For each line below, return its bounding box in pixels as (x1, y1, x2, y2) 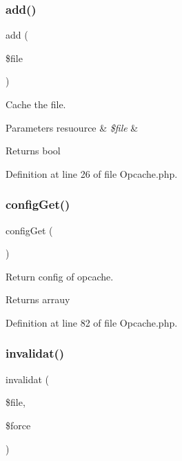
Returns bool (6, 143, 61, 158)
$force (6, 418, 31, 432)
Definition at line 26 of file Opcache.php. (6, 166, 178, 181)
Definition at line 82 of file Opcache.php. (6, 315, 178, 329)
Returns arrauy (6, 292, 70, 307)
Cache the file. (6, 97, 66, 111)
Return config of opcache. (6, 269, 114, 283)
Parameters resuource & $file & (6, 120, 139, 134)
